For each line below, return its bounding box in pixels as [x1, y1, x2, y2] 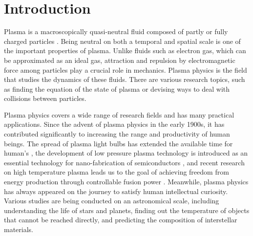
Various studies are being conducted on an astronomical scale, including [4, 196, 219, 206]
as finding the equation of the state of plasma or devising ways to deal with [4, 83, 230, 94]
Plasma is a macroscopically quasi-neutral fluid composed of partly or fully [4, 26, 228, 37]
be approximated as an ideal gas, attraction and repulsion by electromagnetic [4, 55, 235, 65]
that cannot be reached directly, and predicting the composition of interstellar [4, 215, 237, 225]
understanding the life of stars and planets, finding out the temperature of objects [4, 205, 250, 215]
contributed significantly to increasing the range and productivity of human [4, 129, 230, 139]
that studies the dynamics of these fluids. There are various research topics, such [4, 74, 245, 84]
